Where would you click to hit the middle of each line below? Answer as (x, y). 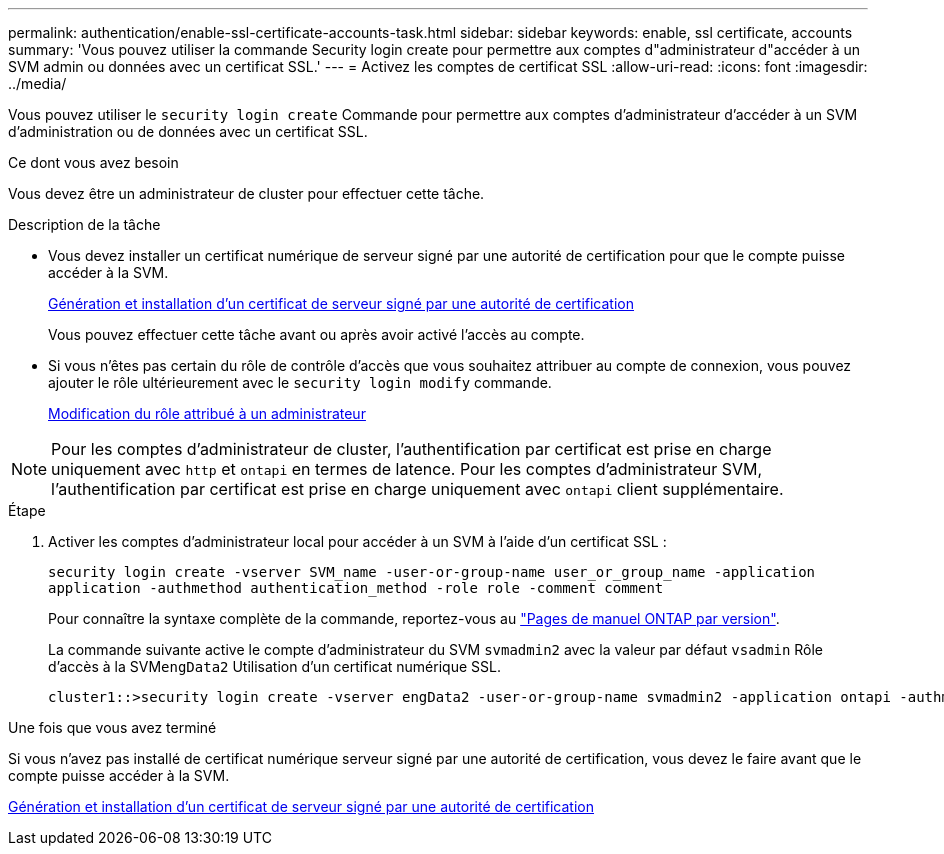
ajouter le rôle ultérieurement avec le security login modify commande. (300, 382)
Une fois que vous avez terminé (112, 727)
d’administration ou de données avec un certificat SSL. (188, 131)
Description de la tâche (84, 224)
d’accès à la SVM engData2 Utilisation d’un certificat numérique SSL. (274, 666)
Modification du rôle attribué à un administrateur (207, 413)
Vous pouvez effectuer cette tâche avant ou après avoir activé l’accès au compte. (316, 334)
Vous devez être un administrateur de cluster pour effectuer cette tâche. (246, 193)
